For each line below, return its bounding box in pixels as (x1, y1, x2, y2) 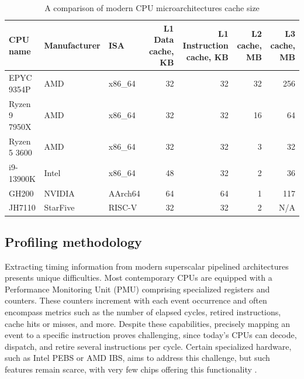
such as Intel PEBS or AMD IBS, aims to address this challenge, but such (5, 352, 270, 364)
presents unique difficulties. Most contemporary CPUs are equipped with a (5, 271, 272, 284)
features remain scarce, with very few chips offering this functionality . (5, 363, 257, 375)
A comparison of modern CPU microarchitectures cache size (44, 2, 260, 13)
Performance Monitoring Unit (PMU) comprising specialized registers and (5, 282, 270, 295)
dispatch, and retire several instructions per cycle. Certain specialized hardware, (5, 340, 292, 352)
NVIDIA (44, 187, 75, 199)
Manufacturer (44, 39, 101, 51)
